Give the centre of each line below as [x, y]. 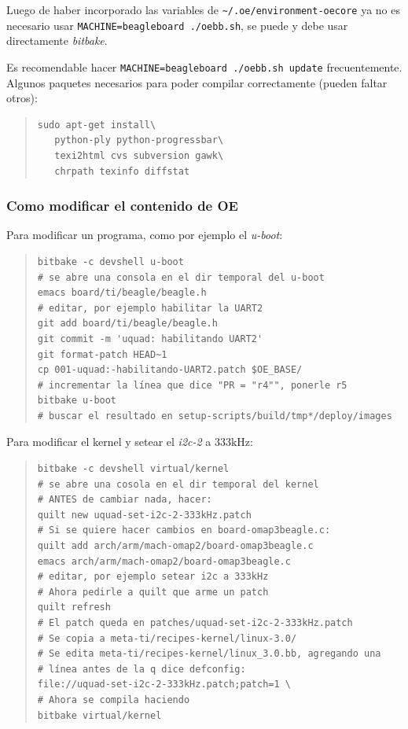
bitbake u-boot [77, 401]
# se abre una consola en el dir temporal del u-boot [181, 277]
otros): [22, 98]
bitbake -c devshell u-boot [110, 261]
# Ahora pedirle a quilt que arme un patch [153, 592]
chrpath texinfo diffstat [122, 171]
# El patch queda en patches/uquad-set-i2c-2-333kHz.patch [195, 623]
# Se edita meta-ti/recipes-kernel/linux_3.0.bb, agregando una [209, 654]
